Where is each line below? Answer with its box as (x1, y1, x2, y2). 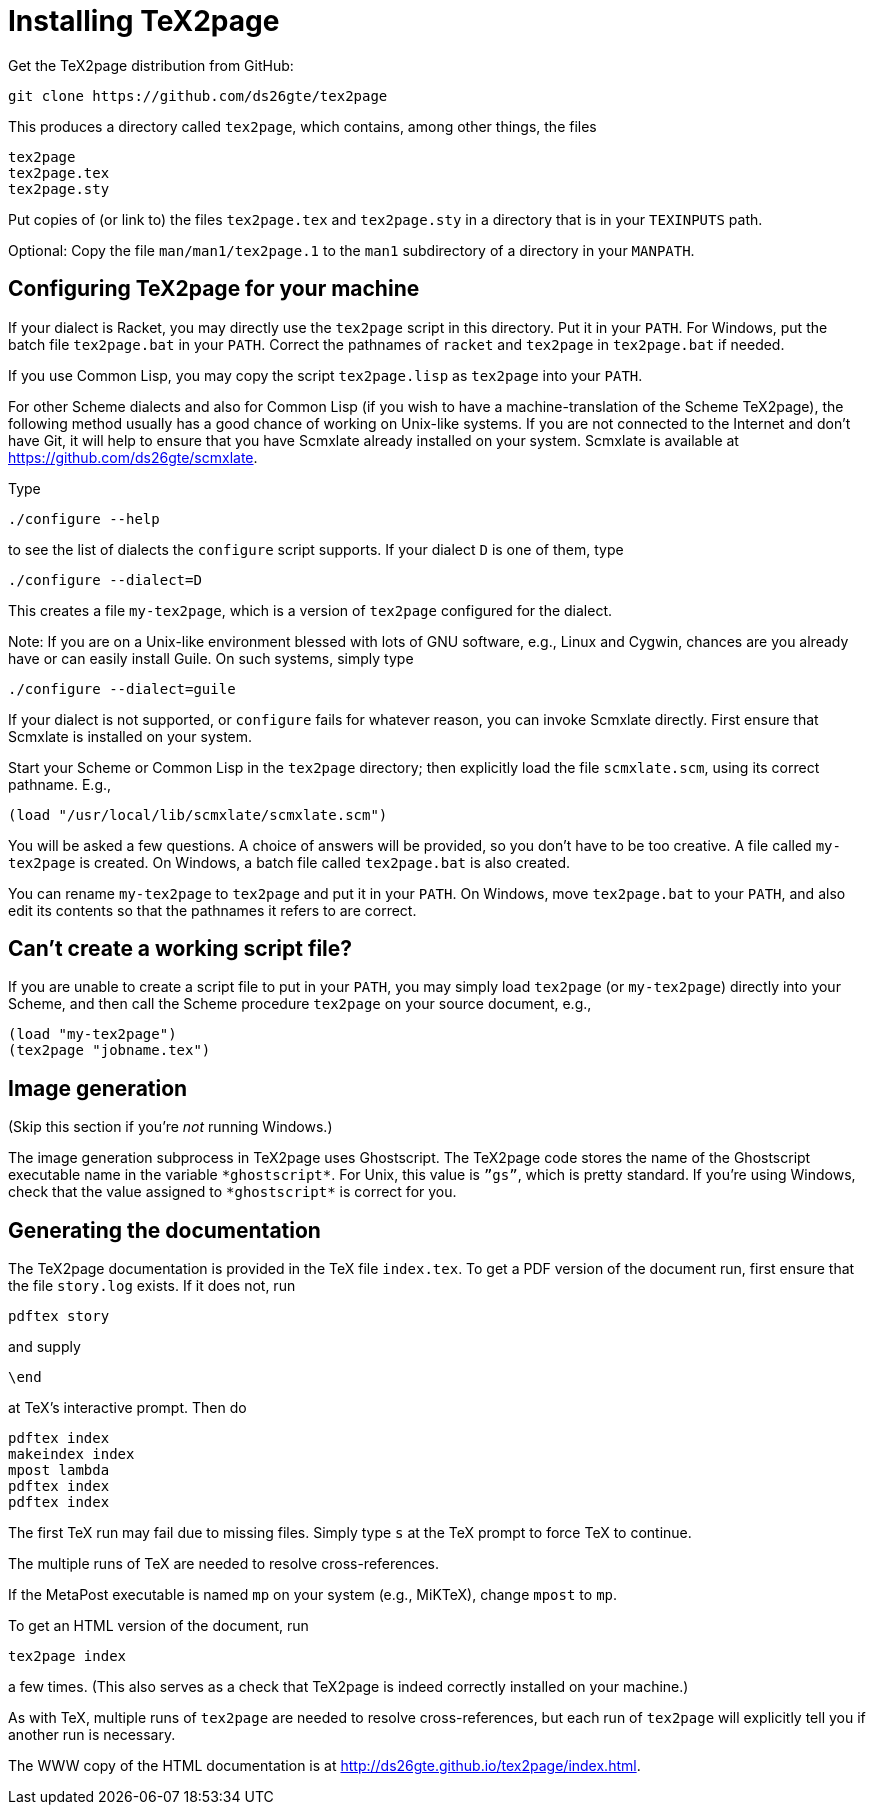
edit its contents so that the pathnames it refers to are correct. (8, 901, 417, 919)
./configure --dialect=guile (8, 680, 236, 697)
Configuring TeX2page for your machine (8, 276, 420, 302)
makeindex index (8, 1446, 135, 1463)
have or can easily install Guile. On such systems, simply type (8, 649, 414, 667)
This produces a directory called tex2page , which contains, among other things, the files (8, 117, 597, 135)
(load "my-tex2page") (8, 1026, 177, 1043)
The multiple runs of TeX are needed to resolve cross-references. (8, 1555, 440, 1573)
